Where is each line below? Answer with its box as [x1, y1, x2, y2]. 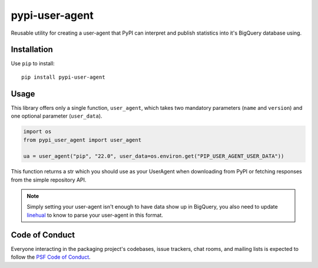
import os [23, 128, 52, 135]
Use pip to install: [11, 60, 55, 67]
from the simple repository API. [11, 176, 87, 183]
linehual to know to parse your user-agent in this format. [26, 212, 163, 219]
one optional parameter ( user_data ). [11, 112, 102, 120]
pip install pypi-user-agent [21, 73, 105, 81]
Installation [11, 45, 53, 55]
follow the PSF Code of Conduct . [11, 253, 91, 261]
